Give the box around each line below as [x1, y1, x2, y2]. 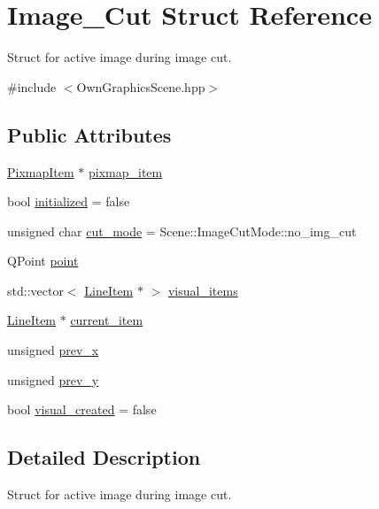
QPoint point [7, 251, 79, 270]
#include [7, 77, 57, 96]
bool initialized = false [7, 192, 130, 211]
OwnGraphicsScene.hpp [76, 77, 205, 96]
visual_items [167, 281, 238, 299]
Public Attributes [7, 120, 172, 148]
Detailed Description [7, 443, 201, 471]
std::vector [7, 281, 64, 299]
